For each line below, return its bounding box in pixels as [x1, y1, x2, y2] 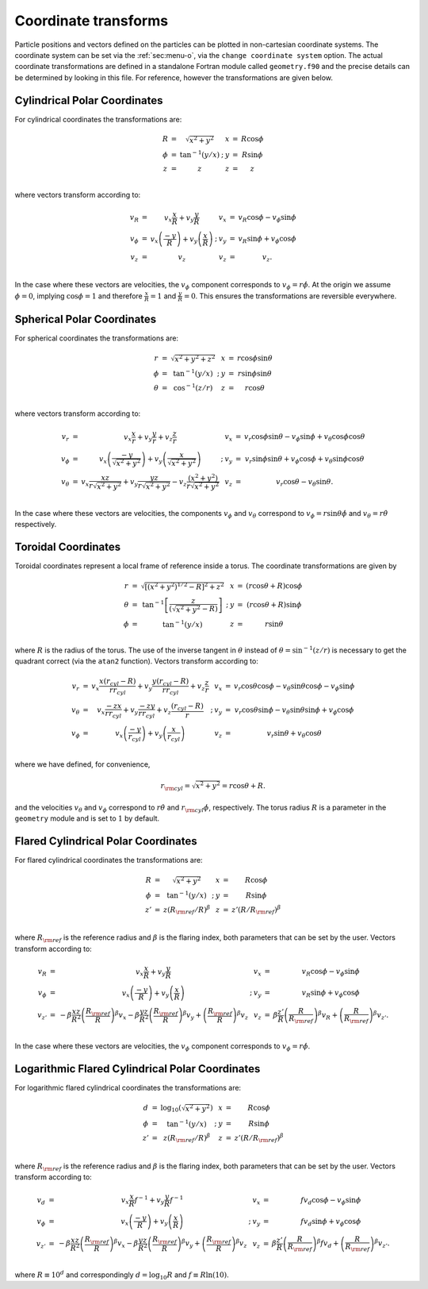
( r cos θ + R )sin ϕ [246, 600, 302, 610]
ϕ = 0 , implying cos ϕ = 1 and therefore [14, 291, 143, 301]
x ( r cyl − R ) [99, 676, 136, 687]
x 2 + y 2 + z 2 [174, 353, 216, 364]
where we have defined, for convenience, [14, 760, 151, 769]
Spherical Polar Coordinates [14, 312, 157, 325]
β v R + [318, 1009, 338, 1022]
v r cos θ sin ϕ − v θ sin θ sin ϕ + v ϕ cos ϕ [234, 706, 354, 717]
